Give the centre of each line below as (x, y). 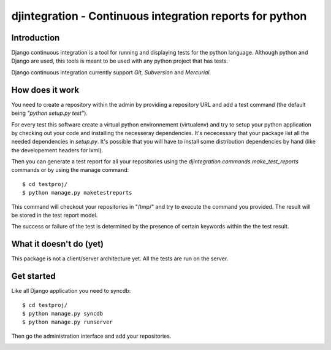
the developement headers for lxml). (57, 150)
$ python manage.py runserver (68, 322)
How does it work (45, 90)
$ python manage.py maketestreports (77, 193)
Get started (33, 276)
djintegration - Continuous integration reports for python (159, 16)
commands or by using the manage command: (70, 170)
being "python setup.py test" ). (50, 113)
